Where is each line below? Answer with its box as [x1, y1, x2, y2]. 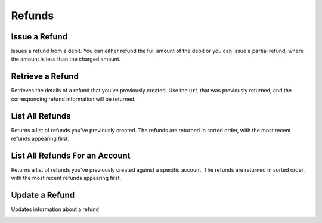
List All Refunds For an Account [11, 150, 131, 160]
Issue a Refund [11, 32, 68, 42]
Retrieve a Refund [11, 72, 79, 82]
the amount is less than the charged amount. [11, 55, 121, 63]
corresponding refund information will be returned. [11, 95, 136, 103]
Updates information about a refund [11, 206, 100, 213]
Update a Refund [11, 190, 75, 200]
